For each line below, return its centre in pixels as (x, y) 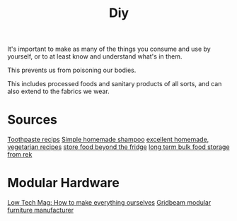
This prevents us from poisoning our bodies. (72, 70)
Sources (33, 120)
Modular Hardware (64, 183)
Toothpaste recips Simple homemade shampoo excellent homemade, (108, 140)
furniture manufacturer (41, 210)
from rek (20, 155)
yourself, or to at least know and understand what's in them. (95, 56)
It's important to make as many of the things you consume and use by (109, 49)
